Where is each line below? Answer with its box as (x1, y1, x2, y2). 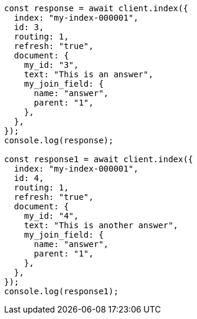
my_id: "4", (24, 211, 79, 221)
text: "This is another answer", (24, 221, 179, 230)
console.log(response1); (4, 287, 119, 296)
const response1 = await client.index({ (4, 154, 193, 164)
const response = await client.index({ (4, 4, 188, 13)
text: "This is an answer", (24, 70, 153, 79)
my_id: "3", (24, 60, 79, 70)
